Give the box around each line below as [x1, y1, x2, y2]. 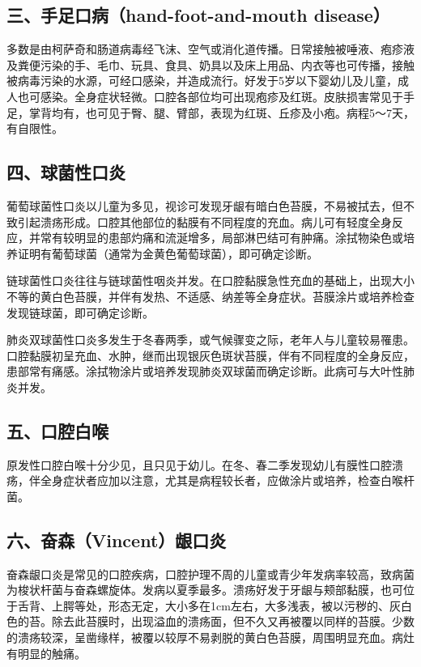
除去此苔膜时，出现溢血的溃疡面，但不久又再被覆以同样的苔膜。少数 [51, 613, 415, 630]
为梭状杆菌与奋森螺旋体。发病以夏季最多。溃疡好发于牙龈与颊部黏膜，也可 [6, 581, 403, 598]
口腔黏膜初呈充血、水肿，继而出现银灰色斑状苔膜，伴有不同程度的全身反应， [6, 346, 415, 363]
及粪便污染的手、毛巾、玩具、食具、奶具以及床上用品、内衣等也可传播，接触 [6, 56, 415, 73]
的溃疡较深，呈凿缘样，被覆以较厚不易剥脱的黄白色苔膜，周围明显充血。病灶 [6, 629, 415, 646]
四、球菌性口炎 [6, 159, 125, 185]
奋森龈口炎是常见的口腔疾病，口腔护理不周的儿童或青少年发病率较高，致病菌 [6, 565, 415, 582]
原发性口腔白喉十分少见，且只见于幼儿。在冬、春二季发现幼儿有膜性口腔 [6, 456, 392, 473]
